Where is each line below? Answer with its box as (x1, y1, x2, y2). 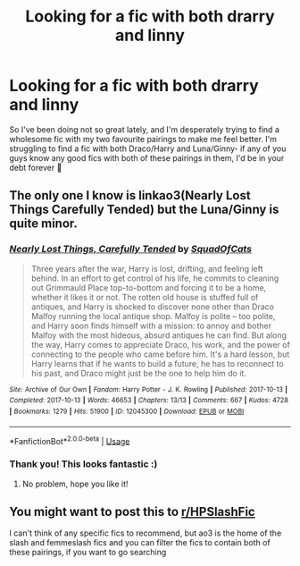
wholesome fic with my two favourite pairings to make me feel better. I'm (9, 133, 278, 144)
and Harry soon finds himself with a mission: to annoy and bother (30, 320, 272, 331)
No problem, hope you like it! (21, 478, 129, 489)
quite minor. (9, 216, 79, 232)
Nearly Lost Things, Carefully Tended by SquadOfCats (9, 243, 253, 256)
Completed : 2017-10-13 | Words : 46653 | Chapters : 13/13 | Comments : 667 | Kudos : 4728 (9, 396, 288, 405)
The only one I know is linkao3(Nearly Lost (9, 188, 252, 203)
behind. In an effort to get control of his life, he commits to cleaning (30, 273, 279, 283)
